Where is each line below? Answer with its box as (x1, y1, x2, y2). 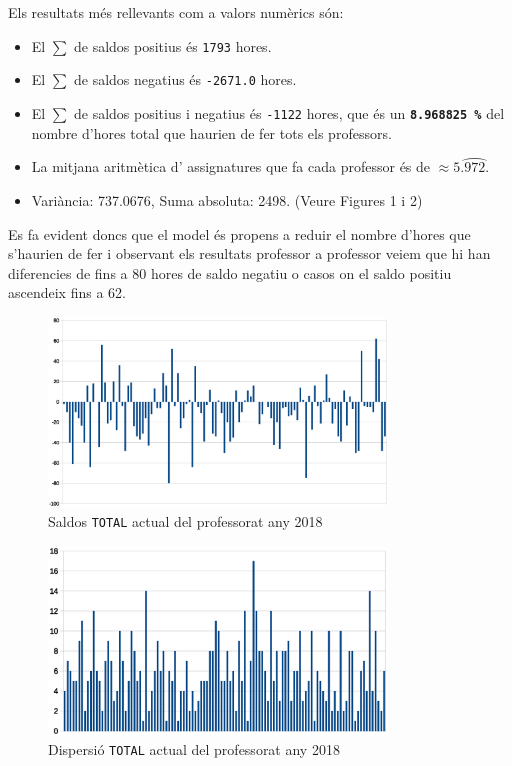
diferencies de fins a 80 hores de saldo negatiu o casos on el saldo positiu (8, 262, 452, 283)
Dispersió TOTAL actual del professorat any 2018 (48, 739, 340, 760)
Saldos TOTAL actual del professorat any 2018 (48, 510, 323, 531)
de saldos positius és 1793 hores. (74, 35, 272, 56)
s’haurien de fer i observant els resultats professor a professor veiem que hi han (8, 243, 491, 264)
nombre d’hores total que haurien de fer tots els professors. (31, 122, 392, 143)
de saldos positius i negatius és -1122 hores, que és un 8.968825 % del (74, 102, 505, 123)
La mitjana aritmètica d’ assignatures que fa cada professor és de (31, 156, 431, 177)
